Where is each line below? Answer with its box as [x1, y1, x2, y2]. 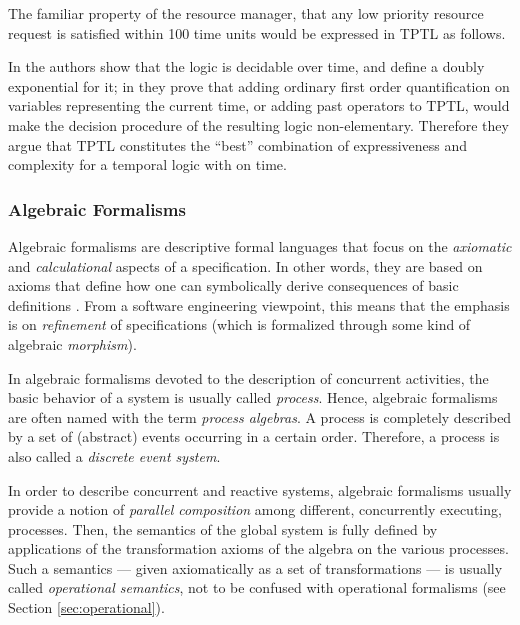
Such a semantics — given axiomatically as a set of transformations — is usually [8, 557, 503, 578]
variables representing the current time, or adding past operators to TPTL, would [8, 95, 510, 116]
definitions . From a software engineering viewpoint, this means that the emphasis [8, 294, 510, 315]
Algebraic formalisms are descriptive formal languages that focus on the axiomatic [8, 235, 512, 256]
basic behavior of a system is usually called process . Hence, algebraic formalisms [8, 387, 498, 408]
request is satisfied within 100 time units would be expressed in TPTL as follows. [8, 22, 506, 43]
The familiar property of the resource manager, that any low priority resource [8, 3, 484, 23]
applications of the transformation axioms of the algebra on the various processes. [8, 538, 509, 559]
